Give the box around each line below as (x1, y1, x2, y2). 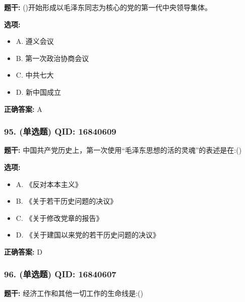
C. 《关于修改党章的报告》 (16, 212, 103, 223)
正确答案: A (4, 103, 42, 114)
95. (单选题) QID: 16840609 (4, 125, 116, 138)
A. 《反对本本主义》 (16, 178, 82, 189)
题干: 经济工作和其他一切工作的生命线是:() (4, 287, 143, 298)
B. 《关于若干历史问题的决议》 (16, 196, 117, 206)
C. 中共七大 (16, 70, 54, 80)
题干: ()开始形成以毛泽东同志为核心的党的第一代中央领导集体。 (4, 2, 212, 12)
